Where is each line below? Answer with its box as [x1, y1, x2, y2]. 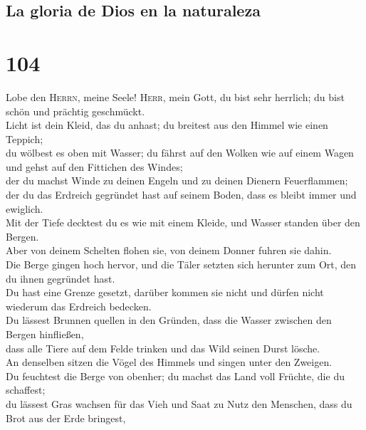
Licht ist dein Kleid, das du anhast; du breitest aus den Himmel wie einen [6, 117, 328, 132]
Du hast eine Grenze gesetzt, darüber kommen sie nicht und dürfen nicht [6, 285, 324, 300]
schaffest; [6, 382, 46, 397]
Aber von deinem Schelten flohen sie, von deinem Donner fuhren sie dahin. [6, 243, 332, 258]
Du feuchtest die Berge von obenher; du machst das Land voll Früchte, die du [6, 368, 345, 383]
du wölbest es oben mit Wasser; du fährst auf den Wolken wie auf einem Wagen [6, 145, 354, 160]
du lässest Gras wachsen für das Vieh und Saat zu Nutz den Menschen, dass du [6, 396, 352, 411]
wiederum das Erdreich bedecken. [6, 298, 152, 313]
